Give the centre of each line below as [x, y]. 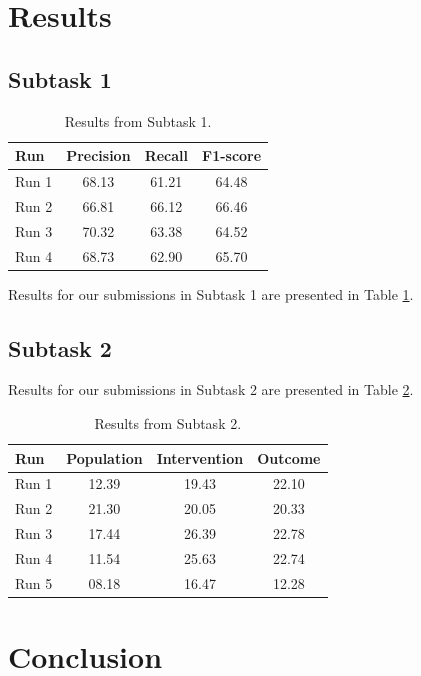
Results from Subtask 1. [138, 120]
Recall [166, 155]
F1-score [232, 155]
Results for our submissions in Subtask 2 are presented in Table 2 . [211, 389]
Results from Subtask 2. [168, 423]
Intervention [200, 457]
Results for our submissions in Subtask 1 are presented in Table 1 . [211, 293]
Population [104, 457]
